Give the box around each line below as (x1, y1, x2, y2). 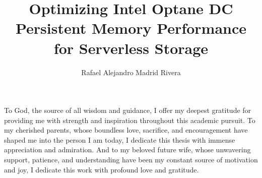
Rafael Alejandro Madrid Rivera (81, 67, 181, 77)
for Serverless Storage (53, 37, 209, 58)
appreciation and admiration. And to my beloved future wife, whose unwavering (4, 144, 251, 155)
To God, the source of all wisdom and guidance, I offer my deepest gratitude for (4, 105, 251, 115)
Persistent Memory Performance (15, 18, 247, 38)
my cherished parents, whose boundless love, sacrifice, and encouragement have (4, 125, 248, 135)
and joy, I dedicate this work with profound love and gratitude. (4, 164, 199, 174)
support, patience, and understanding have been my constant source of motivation (4, 154, 258, 165)
